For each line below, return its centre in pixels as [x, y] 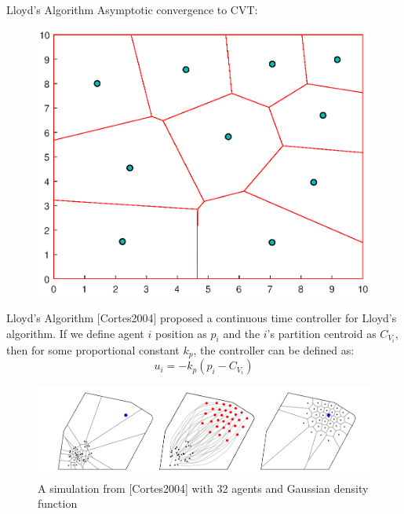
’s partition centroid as [322, 333]
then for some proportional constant [93, 349]
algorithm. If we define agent [75, 333]
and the [242, 333]
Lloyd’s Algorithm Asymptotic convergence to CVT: [132, 9]
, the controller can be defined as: [274, 349]
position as [181, 333]
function [58, 503]
